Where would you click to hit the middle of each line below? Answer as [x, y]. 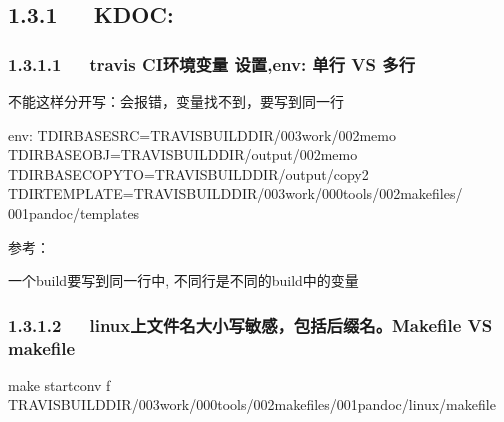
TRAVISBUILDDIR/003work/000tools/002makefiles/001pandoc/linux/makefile [252, 404]
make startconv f [59, 384]
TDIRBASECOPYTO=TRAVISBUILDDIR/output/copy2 [188, 173]
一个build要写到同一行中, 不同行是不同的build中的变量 [183, 280]
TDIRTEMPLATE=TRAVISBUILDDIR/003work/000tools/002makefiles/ [235, 193]
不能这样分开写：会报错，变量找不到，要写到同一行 [176, 101]
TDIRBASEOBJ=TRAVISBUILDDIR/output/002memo [183, 154]
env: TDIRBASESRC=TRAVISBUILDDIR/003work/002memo [202, 134]
